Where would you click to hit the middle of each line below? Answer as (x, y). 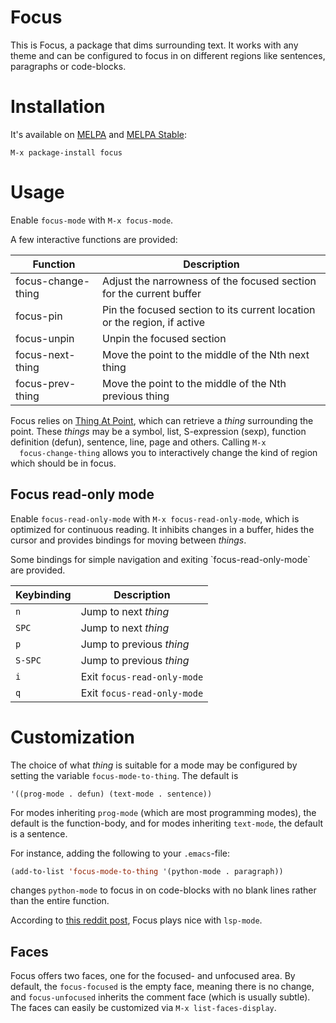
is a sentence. (39, 833)
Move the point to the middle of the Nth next (205, 354)
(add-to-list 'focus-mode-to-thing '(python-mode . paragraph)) (147, 871)
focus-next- (45, 354)
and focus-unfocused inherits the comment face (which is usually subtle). (160, 997)
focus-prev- (46, 383)
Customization (72, 737)
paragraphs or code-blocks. (68, 66)
